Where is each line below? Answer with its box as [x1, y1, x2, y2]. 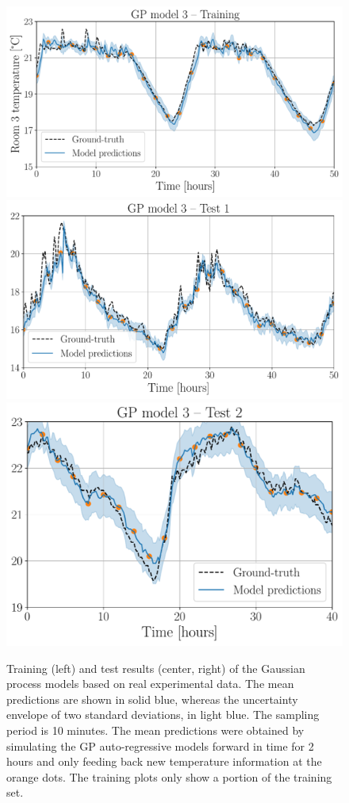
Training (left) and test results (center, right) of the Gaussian [6, 659, 305, 676]
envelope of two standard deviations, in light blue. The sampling [6, 706, 320, 723]
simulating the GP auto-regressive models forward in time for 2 [6, 737, 314, 754]
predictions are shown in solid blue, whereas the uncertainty [6, 690, 298, 707]
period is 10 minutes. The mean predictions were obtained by [6, 722, 305, 739]
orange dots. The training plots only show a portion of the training [6, 768, 332, 785]
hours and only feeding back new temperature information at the [6, 753, 322, 770]
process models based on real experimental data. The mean [6, 675, 294, 692]
